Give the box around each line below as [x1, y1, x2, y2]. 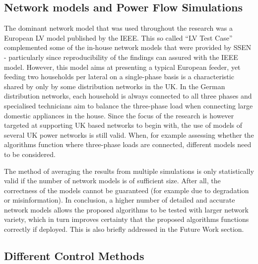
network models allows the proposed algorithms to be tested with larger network [4, 204, 249, 214]
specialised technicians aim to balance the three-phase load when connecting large [4, 100, 253, 110]
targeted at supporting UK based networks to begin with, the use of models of [4, 120, 243, 130]
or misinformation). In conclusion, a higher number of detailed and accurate [4, 195, 235, 205]
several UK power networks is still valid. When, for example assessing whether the [4, 129, 254, 140]
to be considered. [4, 149, 56, 159]
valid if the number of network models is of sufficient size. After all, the [4, 175, 221, 186]
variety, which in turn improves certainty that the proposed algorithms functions [4, 214, 249, 224]
